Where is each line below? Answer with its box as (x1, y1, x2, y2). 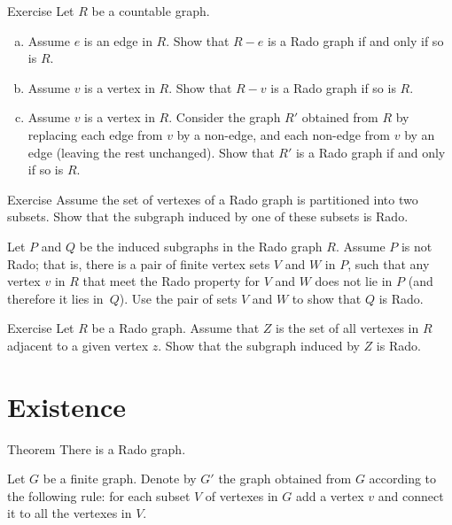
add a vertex (295, 486, 364, 505)
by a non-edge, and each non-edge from (176, 125, 391, 143)
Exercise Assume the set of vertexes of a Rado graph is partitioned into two (7, 189, 418, 208)
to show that (292, 289, 362, 307)
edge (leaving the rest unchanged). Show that (27, 143, 275, 161)
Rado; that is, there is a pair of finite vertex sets (7, 254, 270, 273)
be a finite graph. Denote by (43, 469, 197, 488)
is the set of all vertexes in (276, 319, 419, 337)
